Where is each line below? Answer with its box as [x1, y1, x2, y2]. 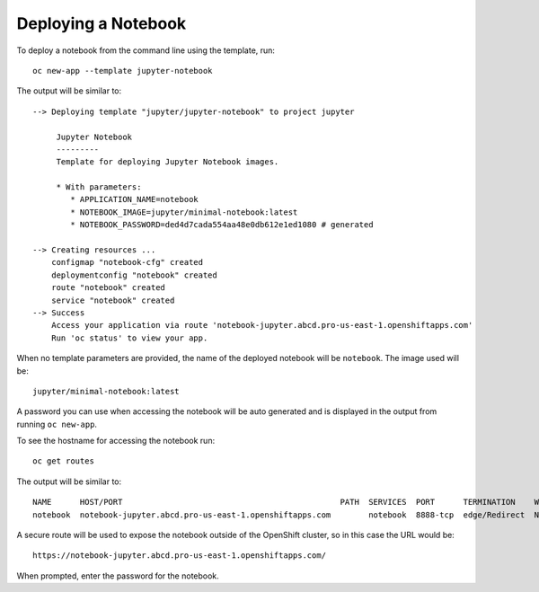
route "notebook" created [50, 283, 166, 293]
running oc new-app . [16, 419, 98, 429]
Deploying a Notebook [16, 13, 187, 33]
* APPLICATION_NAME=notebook [70, 194, 199, 205]
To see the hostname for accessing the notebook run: [16, 436, 216, 446]
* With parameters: [56, 182, 142, 192]
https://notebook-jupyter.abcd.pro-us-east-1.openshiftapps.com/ [32, 551, 327, 561]
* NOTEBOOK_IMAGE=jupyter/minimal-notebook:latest [70, 207, 298, 217]
